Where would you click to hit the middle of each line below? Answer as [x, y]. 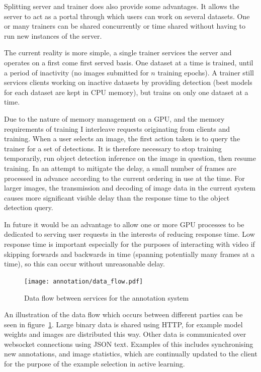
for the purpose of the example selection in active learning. [95, 364]
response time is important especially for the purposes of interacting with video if [129, 244]
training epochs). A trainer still [206, 72]
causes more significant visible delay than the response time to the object [117, 197]
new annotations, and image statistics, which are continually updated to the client [131, 354]
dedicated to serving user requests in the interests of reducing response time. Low [129, 234]
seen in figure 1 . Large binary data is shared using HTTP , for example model [123, 324]
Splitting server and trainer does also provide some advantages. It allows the [122, 6]
